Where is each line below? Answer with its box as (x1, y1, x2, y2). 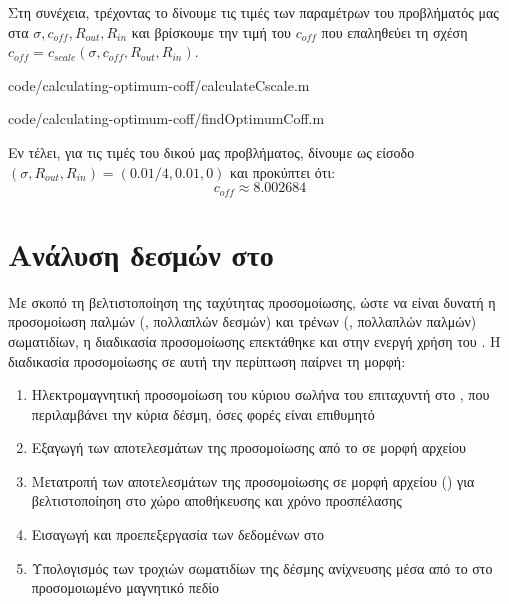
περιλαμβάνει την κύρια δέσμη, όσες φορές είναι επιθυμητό (31, 403, 375, 424)
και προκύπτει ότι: (230, 161, 336, 182)
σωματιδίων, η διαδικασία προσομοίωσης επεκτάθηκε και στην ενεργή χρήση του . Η (8, 330, 501, 351)
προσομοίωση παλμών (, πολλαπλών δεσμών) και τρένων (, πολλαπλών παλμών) (8, 311, 477, 332)
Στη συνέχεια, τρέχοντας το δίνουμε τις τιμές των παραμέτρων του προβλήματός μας (8, 2, 499, 22)
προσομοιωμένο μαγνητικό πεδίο (31, 577, 220, 598)
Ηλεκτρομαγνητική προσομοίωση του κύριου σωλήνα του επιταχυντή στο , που (31, 384, 490, 405)
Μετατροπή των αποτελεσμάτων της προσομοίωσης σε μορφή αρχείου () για (31, 470, 475, 491)
